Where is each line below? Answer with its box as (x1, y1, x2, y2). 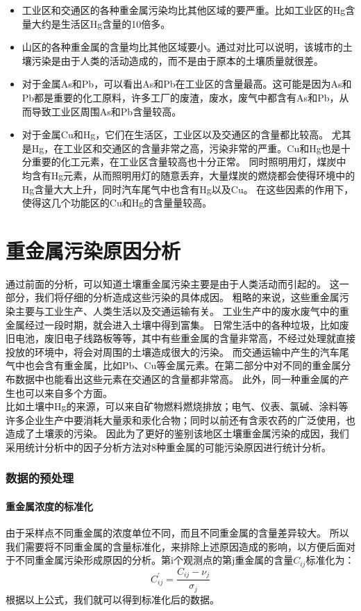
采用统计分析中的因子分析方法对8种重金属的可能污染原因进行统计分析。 (6, 439, 331, 454)
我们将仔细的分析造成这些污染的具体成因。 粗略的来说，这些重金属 (34, 290, 339, 304)
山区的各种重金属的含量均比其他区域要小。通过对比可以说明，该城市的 (22, 40, 343, 54)
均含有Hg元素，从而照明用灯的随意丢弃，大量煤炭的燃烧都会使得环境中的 (22, 168, 355, 182)
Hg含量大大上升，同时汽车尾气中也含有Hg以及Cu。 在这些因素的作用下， (22, 181, 354, 196)
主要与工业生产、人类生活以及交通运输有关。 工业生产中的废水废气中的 (15, 304, 339, 318)
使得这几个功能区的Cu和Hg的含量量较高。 (22, 195, 212, 210)
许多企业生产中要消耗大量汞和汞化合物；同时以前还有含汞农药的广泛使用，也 (6, 412, 355, 427)
